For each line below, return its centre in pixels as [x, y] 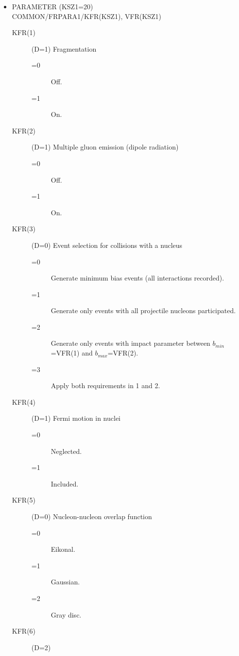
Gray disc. [66, 614]
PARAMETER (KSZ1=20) [52, 6]
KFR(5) [24, 500]
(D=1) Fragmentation [64, 48]
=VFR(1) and [72, 353]
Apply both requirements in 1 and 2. [105, 385]
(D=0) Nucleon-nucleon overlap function [92, 516]
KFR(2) [24, 130]
